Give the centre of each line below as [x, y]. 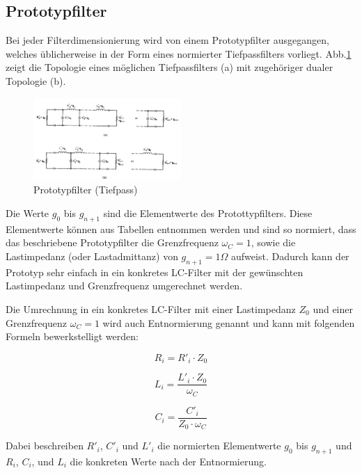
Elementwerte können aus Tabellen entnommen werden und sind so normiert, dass [181, 229]
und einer [333, 308]
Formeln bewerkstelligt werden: [72, 336]
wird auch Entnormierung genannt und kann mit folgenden [229, 322]
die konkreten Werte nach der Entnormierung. [168, 461]
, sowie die [273, 242]
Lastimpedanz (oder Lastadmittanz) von [92, 256]
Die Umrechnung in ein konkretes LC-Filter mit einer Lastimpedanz [151, 308]
